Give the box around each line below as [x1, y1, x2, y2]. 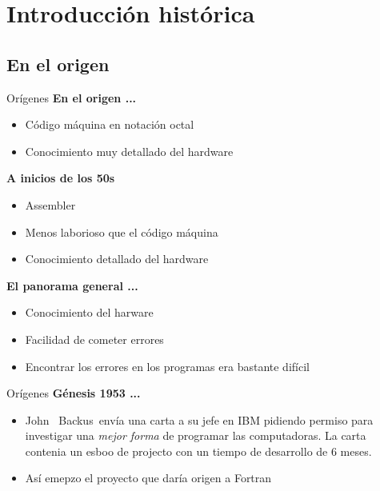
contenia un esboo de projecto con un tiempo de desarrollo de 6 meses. [25, 442, 372, 459]
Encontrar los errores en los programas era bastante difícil [25, 357, 310, 374]
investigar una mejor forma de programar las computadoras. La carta [25, 427, 366, 444]
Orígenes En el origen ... [6, 89, 137, 106]
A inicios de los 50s [6, 170, 115, 186]
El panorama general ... [6, 277, 138, 293]
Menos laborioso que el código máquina [25, 223, 218, 240]
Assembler [25, 196, 76, 213]
